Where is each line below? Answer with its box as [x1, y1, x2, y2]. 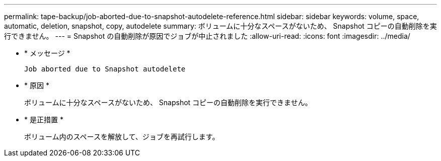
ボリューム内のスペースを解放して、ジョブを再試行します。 [24, 132, 219, 141]
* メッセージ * [24, 49, 70, 57]
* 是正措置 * [24, 115, 63, 124]
